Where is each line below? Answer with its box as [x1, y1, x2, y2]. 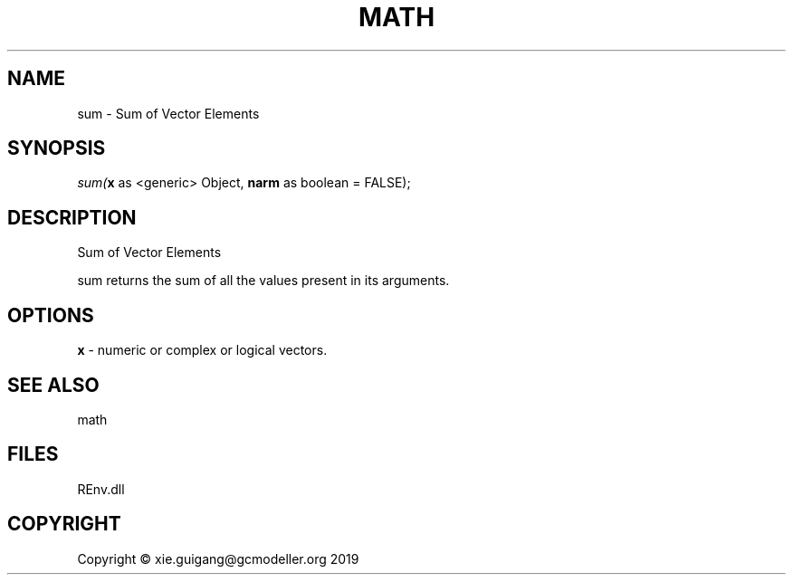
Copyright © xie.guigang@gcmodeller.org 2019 [77, 550, 359, 567]
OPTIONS [7, 303, 94, 327]
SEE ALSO [7, 373, 100, 396]
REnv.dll [77, 481, 125, 497]
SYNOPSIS [7, 137, 106, 160]
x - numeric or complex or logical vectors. [77, 342, 328, 358]
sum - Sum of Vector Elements [77, 105, 260, 121]
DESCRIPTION [7, 205, 137, 229]
